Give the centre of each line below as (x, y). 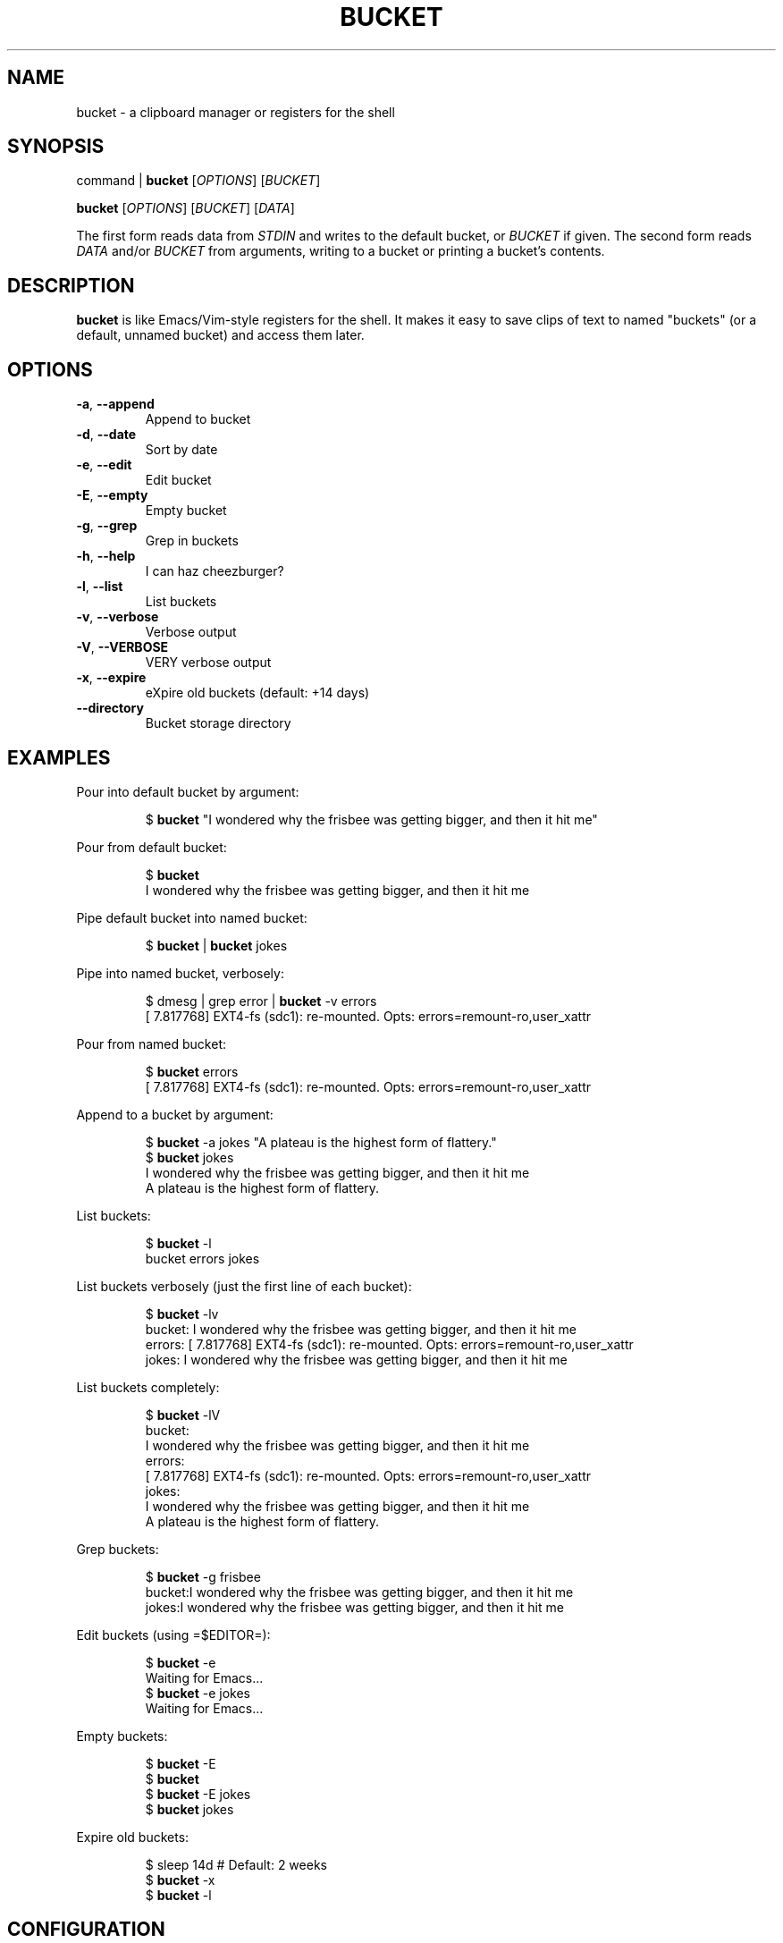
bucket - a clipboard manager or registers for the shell (236, 112)
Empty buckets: (122, 1736)
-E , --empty (112, 495)
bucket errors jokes (202, 1258)
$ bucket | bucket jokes (216, 945)
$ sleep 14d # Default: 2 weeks (236, 1864)
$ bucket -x (180, 1880)
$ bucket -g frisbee (203, 1576)
